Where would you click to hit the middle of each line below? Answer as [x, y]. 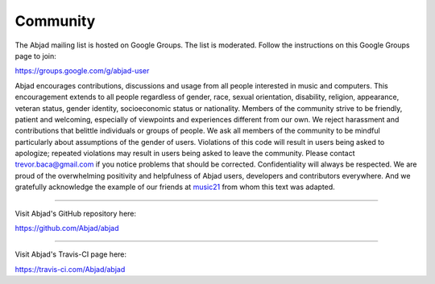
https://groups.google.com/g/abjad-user [82, 71]
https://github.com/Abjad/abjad [67, 228]
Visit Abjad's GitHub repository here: [76, 213]
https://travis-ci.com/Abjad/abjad [70, 269]
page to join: [35, 56]
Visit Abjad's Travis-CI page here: [71, 254]
